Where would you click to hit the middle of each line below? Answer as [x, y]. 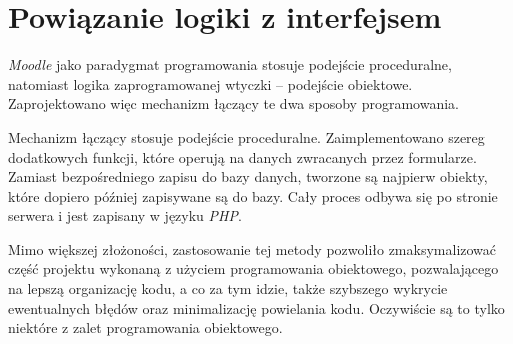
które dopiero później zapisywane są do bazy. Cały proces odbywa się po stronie [253, 195]
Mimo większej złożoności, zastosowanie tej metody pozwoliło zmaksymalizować [252, 248]
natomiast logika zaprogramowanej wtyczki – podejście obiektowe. [210, 83]
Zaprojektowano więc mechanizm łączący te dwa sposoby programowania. [233, 103]
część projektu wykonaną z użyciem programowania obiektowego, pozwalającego [253, 268]
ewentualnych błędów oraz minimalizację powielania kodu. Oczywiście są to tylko [256, 307]
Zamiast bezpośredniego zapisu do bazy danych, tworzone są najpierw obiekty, [248, 176]
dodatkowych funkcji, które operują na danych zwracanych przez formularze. [242, 156]
